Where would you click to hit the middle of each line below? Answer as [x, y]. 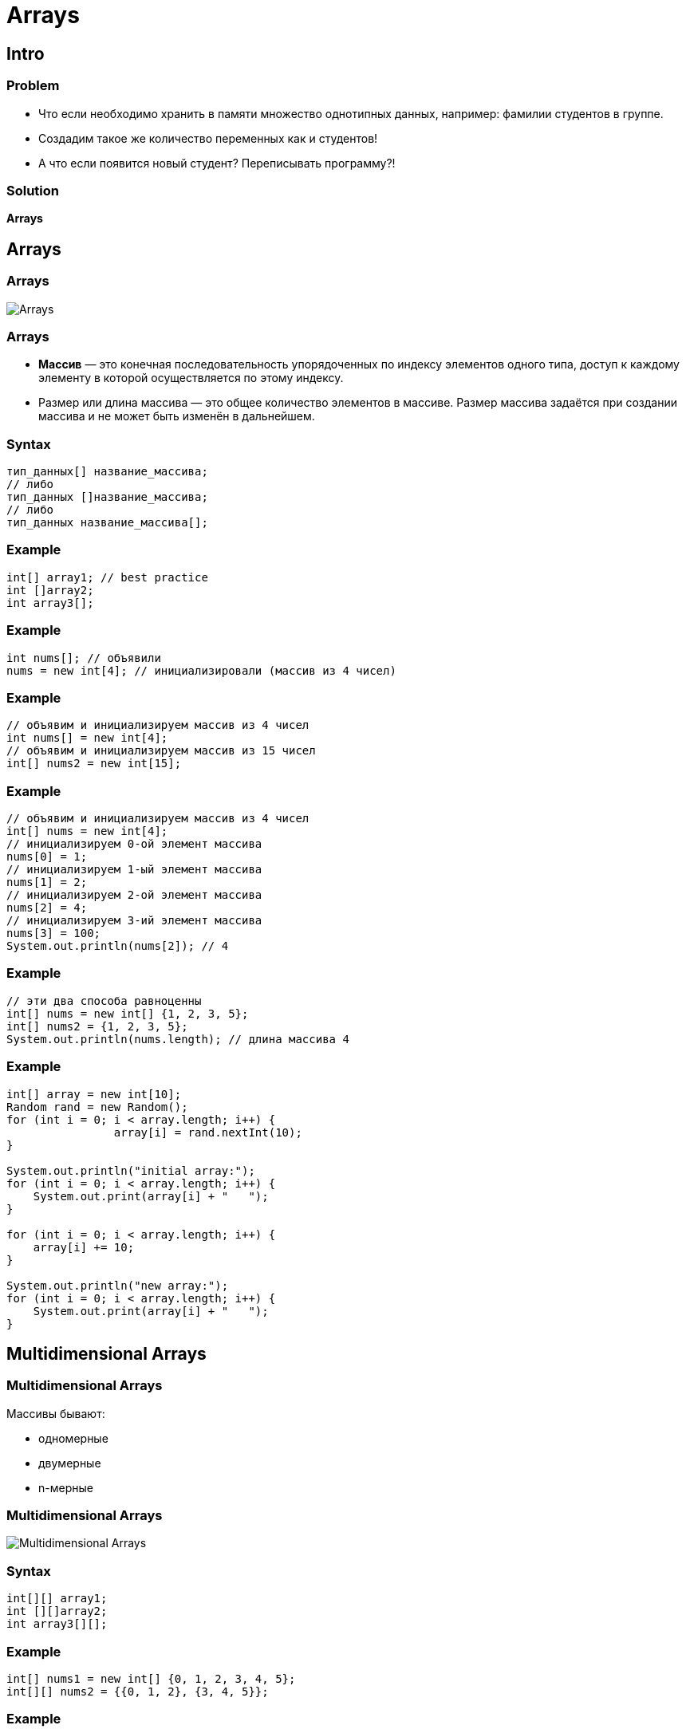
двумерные [70, 1463]
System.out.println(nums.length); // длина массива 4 [178, 1039]
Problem [33, 86]
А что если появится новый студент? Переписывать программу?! [217, 163]
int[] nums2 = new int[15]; [94, 764]
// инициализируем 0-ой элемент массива [134, 844]
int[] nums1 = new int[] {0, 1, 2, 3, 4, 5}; [151, 1678]
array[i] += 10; [84, 1247]
